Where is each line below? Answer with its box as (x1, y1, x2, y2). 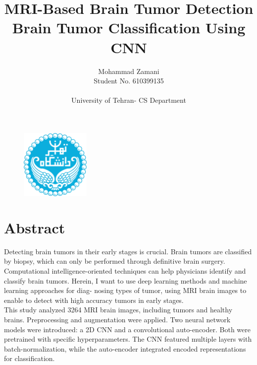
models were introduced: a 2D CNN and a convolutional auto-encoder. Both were (4, 324, 251, 334)
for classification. (4, 353, 55, 364)
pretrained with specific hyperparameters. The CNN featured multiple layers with (4, 334, 252, 344)
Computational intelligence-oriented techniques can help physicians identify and (4, 265, 246, 276)
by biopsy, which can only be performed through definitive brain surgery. (4, 256, 225, 266)
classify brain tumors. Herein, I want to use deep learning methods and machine (4, 275, 247, 286)
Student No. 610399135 (94, 75, 164, 86)
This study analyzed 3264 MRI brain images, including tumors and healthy (4, 304, 233, 315)
